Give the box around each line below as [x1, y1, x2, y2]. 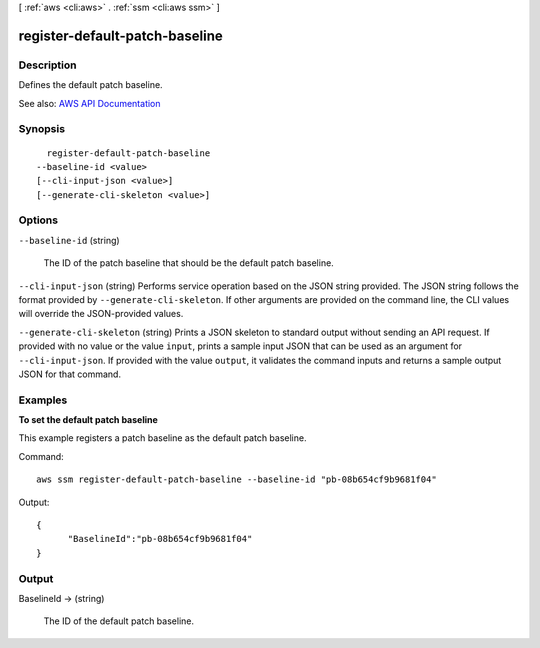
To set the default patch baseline [18, 414, 159, 426]
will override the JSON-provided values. [18, 308, 184, 320]
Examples [18, 393, 68, 407]
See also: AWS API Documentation [18, 97, 161, 109]
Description [18, 58, 77, 72]
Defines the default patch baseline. [18, 79, 164, 91]
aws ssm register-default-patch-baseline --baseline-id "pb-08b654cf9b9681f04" [36, 474, 437, 485]
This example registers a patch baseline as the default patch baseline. [18, 432, 307, 444]
